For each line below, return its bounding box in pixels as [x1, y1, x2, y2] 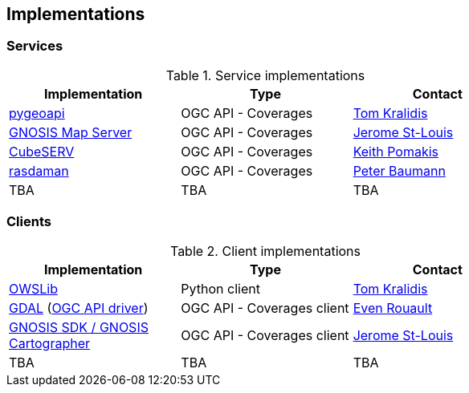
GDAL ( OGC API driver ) [9, 299, 149, 316]
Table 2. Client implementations [169, 242, 361, 259]
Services [6, 38, 63, 55]
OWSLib [9, 280, 58, 297]
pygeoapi [9, 104, 65, 121]
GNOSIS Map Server [9, 124, 133, 140]
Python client [181, 280, 260, 297]
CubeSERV [9, 143, 75, 160]
